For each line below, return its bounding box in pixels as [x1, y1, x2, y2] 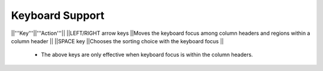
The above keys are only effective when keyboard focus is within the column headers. [41, 51, 254, 59]
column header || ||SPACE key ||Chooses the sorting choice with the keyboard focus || [11, 37, 224, 44]
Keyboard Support [11, 9, 105, 22]
